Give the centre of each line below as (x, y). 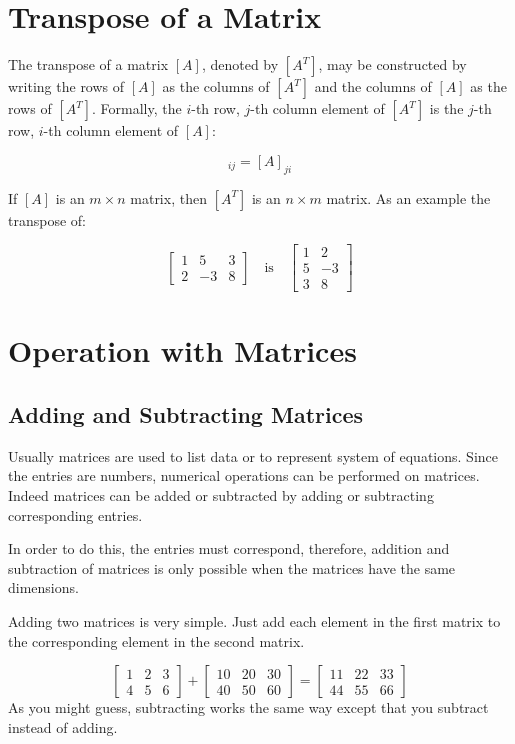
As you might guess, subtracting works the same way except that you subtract (248, 707)
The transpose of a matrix (88, 64)
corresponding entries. (75, 514)
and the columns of (373, 86)
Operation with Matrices (182, 350)
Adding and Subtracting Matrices (186, 413)
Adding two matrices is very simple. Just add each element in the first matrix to (254, 620)
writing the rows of (66, 86)
